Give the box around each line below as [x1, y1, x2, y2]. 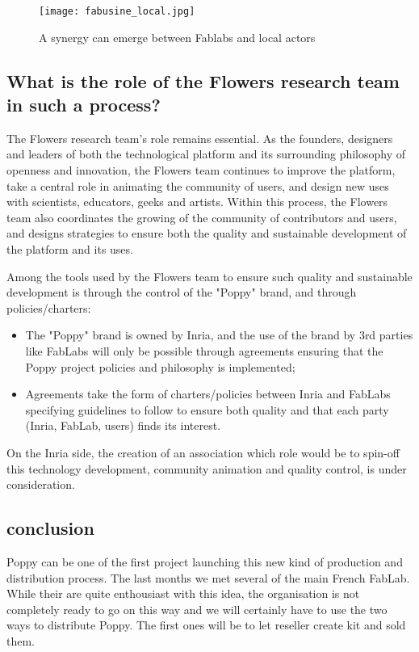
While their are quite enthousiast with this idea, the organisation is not [6, 585, 360, 602]
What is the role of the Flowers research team [6, 68, 400, 93]
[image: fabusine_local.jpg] [39, 6, 195, 17]
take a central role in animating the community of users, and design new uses [6, 177, 389, 194]
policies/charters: [6, 299, 91, 316]
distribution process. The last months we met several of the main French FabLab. [6, 569, 410, 586]
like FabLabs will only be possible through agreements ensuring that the [25, 342, 383, 359]
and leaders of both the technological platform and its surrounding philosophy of [6, 145, 406, 162]
